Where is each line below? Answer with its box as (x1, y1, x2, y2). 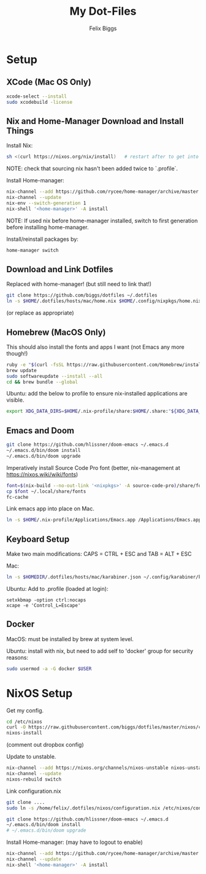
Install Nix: (6, 142, 33, 149)
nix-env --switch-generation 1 (6, 200, 86, 206)
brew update (6, 367, 37, 373)
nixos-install (6, 730, 43, 736)
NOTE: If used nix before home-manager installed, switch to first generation (6, 217, 198, 224)
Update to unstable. (6, 753, 56, 760)
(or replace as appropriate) (6, 309, 75, 317)
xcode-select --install (6, 93, 67, 99)
